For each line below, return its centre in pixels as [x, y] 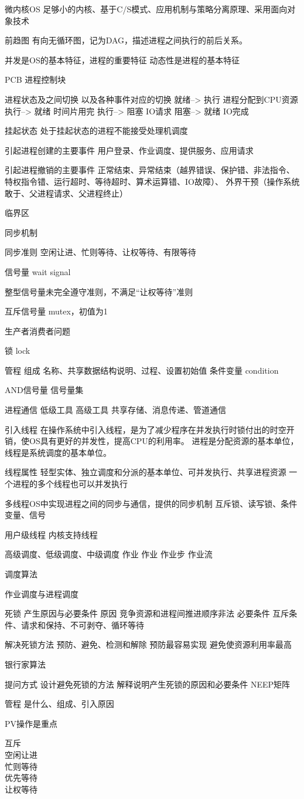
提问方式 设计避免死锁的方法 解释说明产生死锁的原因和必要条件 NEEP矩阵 [148, 684]
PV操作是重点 [31, 723]
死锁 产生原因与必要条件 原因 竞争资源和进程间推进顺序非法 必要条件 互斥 [147, 613]
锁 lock [18, 351]
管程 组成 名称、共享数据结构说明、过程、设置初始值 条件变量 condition [142, 370]
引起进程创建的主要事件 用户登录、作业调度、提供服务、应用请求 [129, 150]
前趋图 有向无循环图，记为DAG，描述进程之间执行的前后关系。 [126, 40]
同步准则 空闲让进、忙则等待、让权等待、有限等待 [100, 252]
